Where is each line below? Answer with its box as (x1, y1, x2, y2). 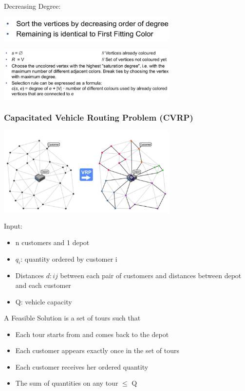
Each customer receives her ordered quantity (15, 361, 149, 372)
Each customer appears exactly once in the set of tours (15, 345, 179, 355)
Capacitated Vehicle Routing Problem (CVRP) (4, 111, 193, 124)
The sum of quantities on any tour (15, 378, 118, 388)
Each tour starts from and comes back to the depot (15, 329, 169, 339)
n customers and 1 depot (15, 237, 90, 247)
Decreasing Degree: (4, 1, 61, 11)
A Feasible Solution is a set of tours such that (4, 313, 141, 323)
